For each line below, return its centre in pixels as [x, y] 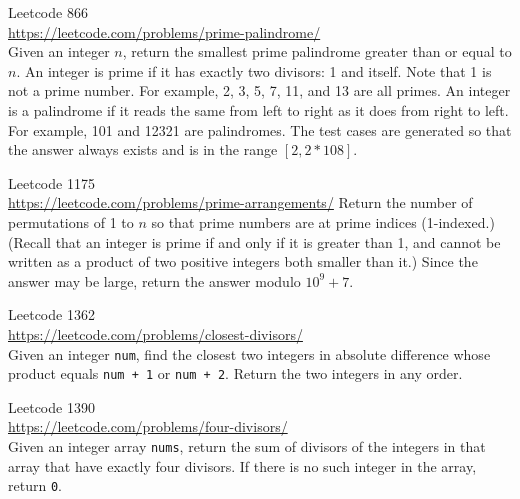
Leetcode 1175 [51, 182]
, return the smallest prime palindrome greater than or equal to [317, 51]
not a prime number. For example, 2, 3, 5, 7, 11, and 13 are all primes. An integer [259, 90]
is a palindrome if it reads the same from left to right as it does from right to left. [258, 109]
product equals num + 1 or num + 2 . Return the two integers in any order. [235, 373]
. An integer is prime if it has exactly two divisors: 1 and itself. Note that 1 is [254, 70]
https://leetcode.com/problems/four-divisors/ [148, 426]
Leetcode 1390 [51, 406]
